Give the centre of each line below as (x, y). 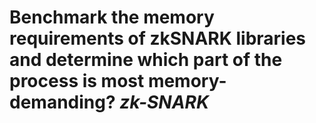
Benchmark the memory (112, 17)
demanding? (62, 102)
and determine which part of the (146, 60)
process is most (77, 81)
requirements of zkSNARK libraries (158, 38)
